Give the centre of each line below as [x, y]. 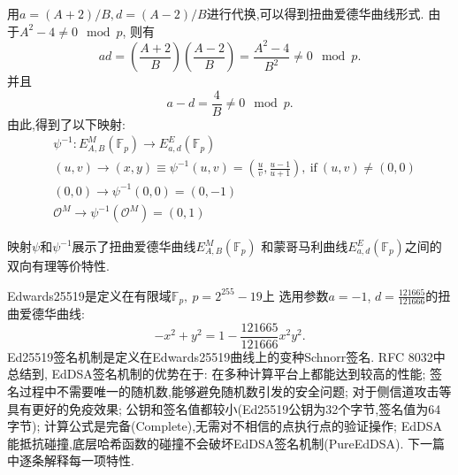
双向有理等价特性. [58, 266]
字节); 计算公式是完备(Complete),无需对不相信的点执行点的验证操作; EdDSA [225, 426]
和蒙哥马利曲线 [305, 246]
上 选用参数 [295, 295]
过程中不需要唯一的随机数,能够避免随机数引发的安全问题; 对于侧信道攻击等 [235, 391]
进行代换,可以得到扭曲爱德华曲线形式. [315, 13]
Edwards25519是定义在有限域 [89, 295]
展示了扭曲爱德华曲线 [134, 246]
